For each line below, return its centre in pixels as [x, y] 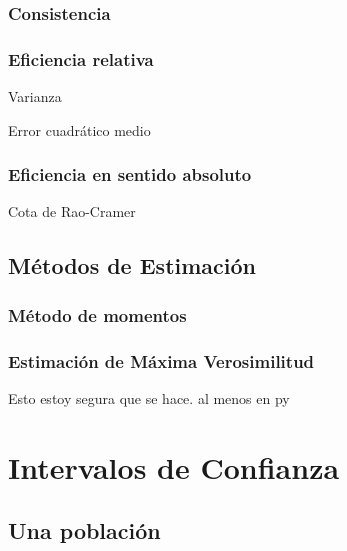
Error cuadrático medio [79, 129]
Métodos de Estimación [132, 265]
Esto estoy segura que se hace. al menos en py [149, 397]
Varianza [35, 96]
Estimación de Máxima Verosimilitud [161, 360]
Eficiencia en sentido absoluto [130, 174]
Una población [84, 530]
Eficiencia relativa [81, 58]
